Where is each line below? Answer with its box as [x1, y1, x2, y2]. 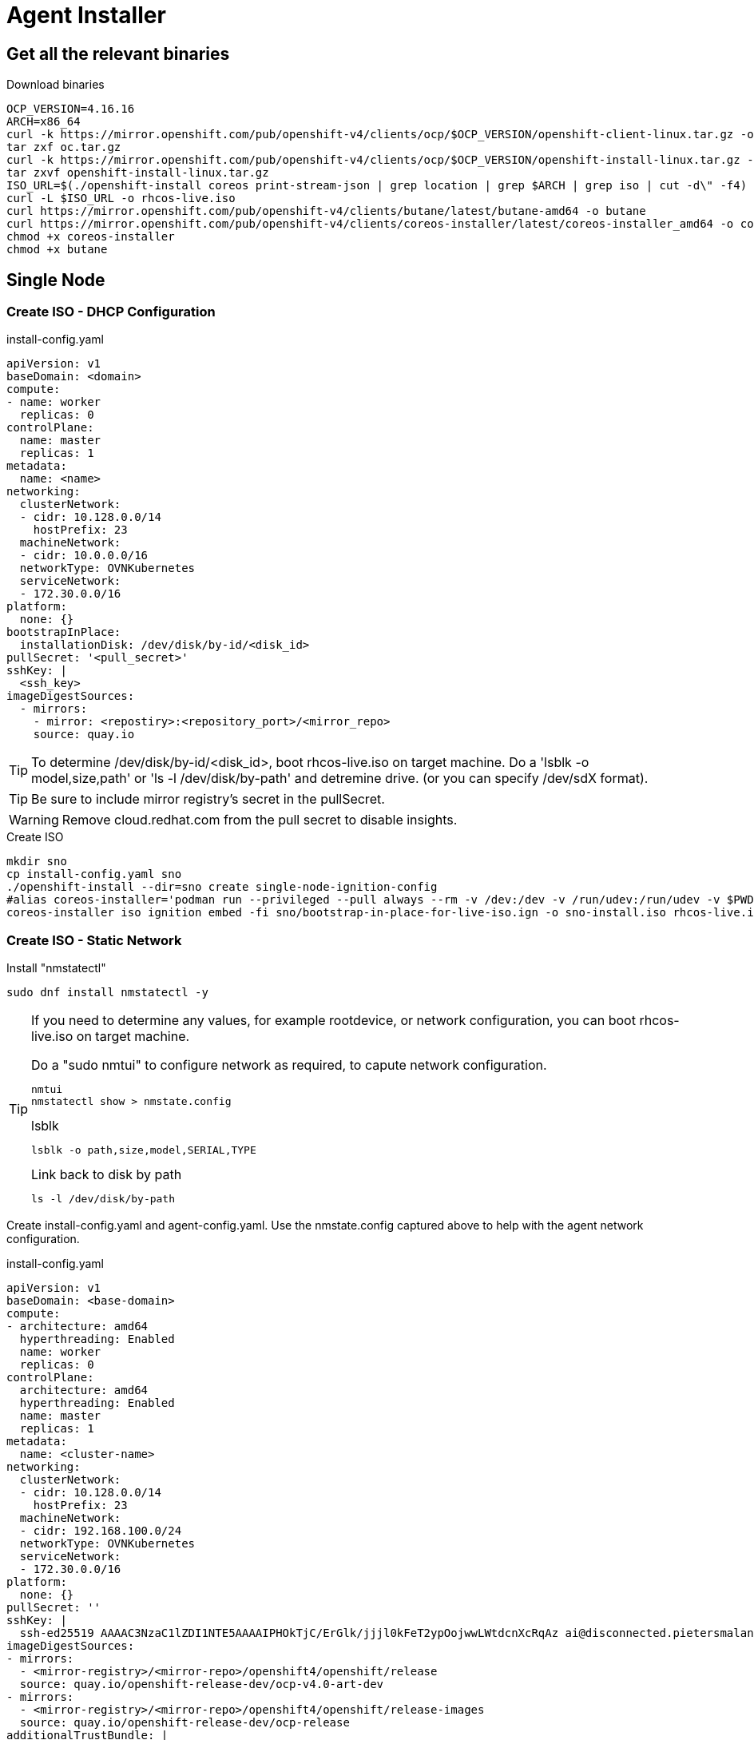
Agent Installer [6, 2, 166, 29]
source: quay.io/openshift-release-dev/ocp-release [19, 1716, 350, 1730]
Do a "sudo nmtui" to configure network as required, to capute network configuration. [31, 1057, 547, 1074]
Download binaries [6, 77, 105, 92]
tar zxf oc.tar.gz [6, 141, 121, 154]
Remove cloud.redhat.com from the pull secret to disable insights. [62, 812, 458, 828]
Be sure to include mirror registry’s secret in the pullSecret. [31, 791, 385, 808]
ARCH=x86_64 [6, 115, 81, 129]
